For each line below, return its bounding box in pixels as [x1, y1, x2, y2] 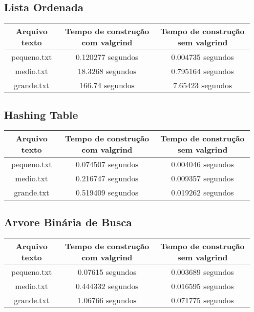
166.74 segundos [80, 79, 135, 91]
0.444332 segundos [76, 280, 139, 292]
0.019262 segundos [171, 187, 234, 198]
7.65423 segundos [173, 79, 232, 91]
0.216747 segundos [76, 173, 139, 184]
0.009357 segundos [171, 173, 234, 184]
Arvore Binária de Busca [4, 214, 132, 229]
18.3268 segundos [78, 65, 137, 77]
